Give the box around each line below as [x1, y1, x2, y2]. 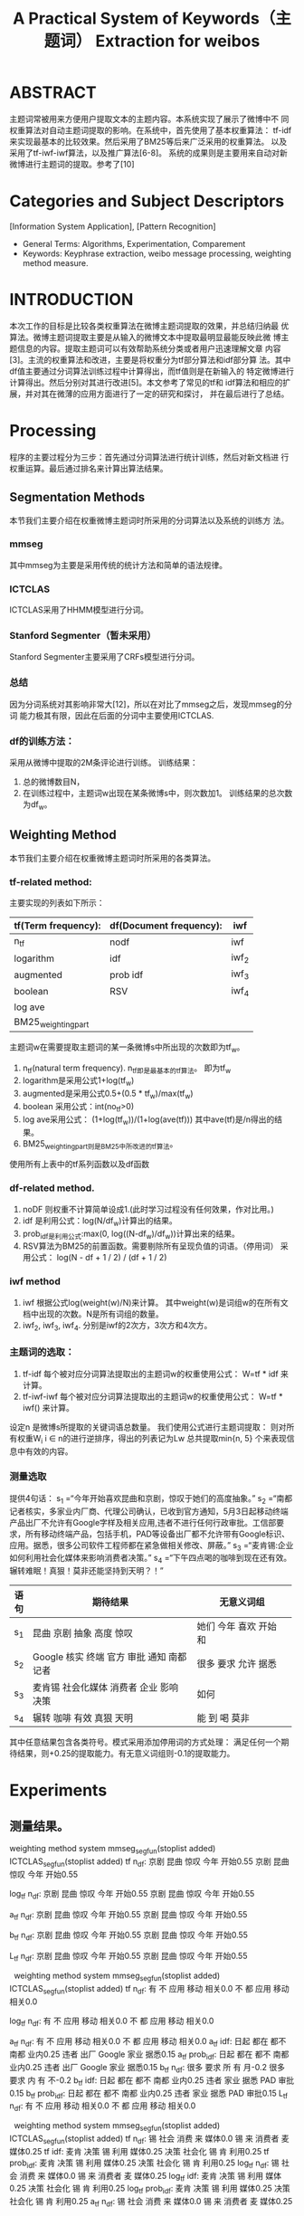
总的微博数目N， [22, 776, 85, 787]
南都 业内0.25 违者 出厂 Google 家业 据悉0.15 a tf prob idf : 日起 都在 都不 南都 [9, 2049, 290, 2061]
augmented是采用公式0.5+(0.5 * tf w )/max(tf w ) [22, 1088, 194, 1101]
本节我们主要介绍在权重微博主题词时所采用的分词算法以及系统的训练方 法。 [9, 515, 290, 526]
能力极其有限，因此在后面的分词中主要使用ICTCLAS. [19, 709, 214, 720]
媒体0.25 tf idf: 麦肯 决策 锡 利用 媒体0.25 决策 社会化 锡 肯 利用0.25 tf [9, 2145, 270, 2156]
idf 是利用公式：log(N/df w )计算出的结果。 [22, 1214, 178, 1228]
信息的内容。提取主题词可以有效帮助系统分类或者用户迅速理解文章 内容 [16, 343, 281, 354]
